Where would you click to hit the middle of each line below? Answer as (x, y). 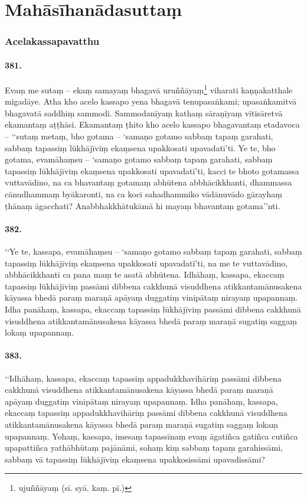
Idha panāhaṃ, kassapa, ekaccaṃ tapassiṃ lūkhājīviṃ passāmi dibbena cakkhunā (153, 309)
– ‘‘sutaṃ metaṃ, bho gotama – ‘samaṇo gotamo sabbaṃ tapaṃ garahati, (139, 136)
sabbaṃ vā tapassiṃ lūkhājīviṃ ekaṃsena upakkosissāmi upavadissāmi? (135, 459)
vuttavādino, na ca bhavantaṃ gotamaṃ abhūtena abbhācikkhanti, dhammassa (148, 182)
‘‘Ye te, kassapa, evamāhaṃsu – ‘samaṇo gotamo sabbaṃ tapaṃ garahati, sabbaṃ (153, 251)
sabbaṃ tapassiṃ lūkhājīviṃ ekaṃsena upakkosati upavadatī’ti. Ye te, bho (140, 147)
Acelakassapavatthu (52, 41)
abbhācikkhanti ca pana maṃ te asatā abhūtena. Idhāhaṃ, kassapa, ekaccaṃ (145, 274)
